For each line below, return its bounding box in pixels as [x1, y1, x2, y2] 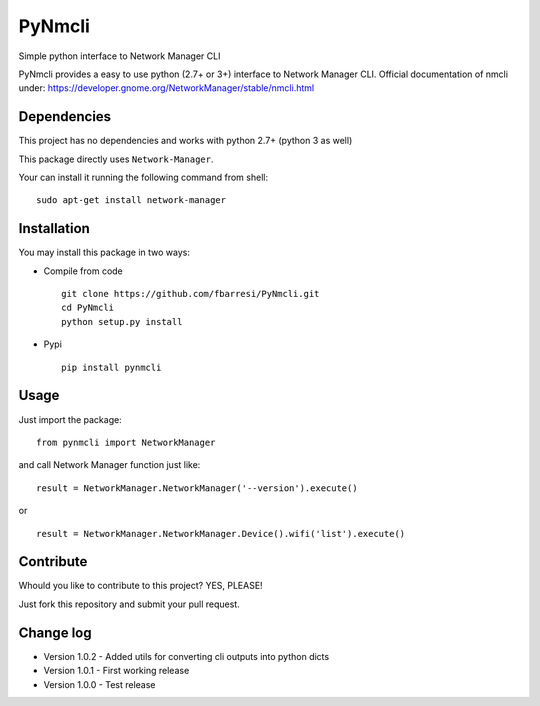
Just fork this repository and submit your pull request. [18, 598, 240, 610]
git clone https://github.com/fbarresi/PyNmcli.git [61, 288, 320, 300]
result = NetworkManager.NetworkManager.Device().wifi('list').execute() [36, 528, 406, 539]
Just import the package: [18, 413, 122, 425]
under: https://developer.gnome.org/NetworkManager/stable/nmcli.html [18, 82, 315, 94]
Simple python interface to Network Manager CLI [18, 50, 221, 62]
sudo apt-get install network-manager [36, 195, 227, 206]
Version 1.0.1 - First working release [43, 665, 190, 677]
